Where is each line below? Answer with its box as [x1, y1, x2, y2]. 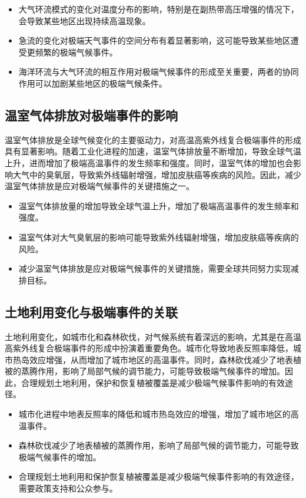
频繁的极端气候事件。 [35, 45, 118, 58]
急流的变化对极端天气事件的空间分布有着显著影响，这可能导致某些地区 [18, 34, 291, 47]
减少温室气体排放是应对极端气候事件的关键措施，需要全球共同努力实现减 [18, 262, 299, 275]
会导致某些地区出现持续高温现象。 [18, 14, 151, 27]
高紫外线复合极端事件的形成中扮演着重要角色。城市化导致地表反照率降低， [5, 342, 293, 354]
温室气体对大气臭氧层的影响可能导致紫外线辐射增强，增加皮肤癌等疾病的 [18, 230, 299, 243]
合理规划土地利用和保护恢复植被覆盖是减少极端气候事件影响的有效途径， [18, 470, 299, 483]
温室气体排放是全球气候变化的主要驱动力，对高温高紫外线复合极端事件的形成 [5, 133, 301, 146]
